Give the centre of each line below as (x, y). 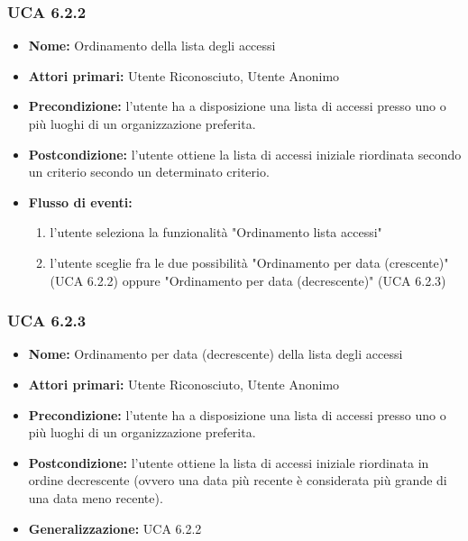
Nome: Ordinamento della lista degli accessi (152, 46)
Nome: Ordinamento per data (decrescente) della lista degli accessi (216, 354)
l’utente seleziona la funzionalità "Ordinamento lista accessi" (216, 232)
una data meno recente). (96, 497)
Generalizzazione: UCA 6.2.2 (115, 528)
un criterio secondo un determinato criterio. (149, 172)
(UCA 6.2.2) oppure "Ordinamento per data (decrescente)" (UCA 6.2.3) (248, 280)
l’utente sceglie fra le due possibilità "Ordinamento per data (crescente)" (249, 262)
